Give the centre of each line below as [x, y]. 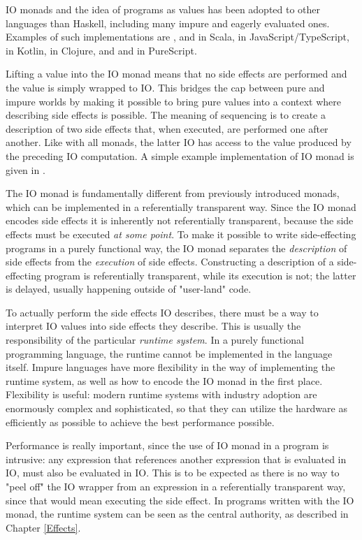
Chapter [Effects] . [43, 527]
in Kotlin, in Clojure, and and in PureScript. [101, 50]
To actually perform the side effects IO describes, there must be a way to [162, 312]
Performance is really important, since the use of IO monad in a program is [167, 445]
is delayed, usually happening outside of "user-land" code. [129, 289]
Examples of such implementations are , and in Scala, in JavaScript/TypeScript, [178, 37]
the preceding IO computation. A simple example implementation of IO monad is [180, 155]
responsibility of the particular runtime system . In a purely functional [155, 340]
